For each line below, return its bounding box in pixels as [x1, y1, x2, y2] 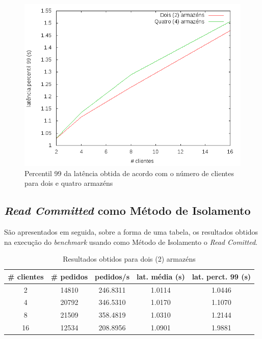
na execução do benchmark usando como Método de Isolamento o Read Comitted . [4, 236, 257, 247]
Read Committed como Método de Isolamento [4, 203, 251, 218]
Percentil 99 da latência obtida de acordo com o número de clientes [24, 167, 234, 178]
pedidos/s [95, 271, 129, 281]
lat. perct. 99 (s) [192, 271, 251, 281]
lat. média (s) [137, 271, 185, 281]
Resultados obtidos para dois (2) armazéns [63, 253, 196, 264]
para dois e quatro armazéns [24, 178, 113, 188]
